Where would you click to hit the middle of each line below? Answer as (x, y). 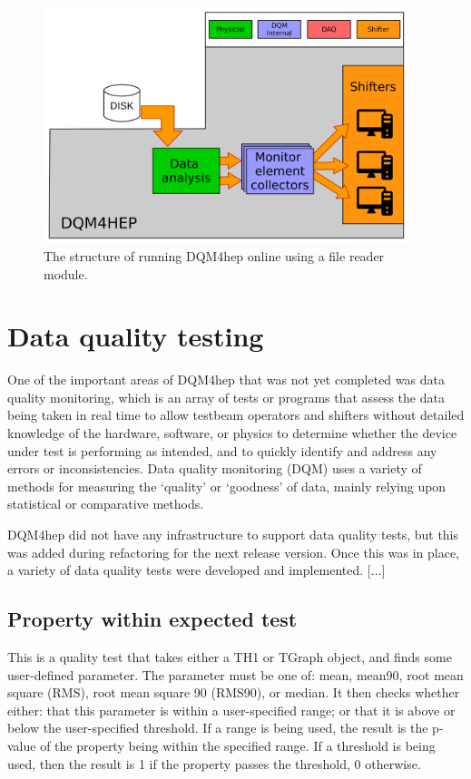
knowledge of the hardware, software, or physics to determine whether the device (232, 433)
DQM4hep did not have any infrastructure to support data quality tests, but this (233, 535)
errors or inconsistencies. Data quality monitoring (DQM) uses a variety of (215, 468)
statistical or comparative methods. (106, 504)
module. (66, 273)
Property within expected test (152, 619)
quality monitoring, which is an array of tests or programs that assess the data (226, 397)
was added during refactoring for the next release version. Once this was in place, (233, 552)
